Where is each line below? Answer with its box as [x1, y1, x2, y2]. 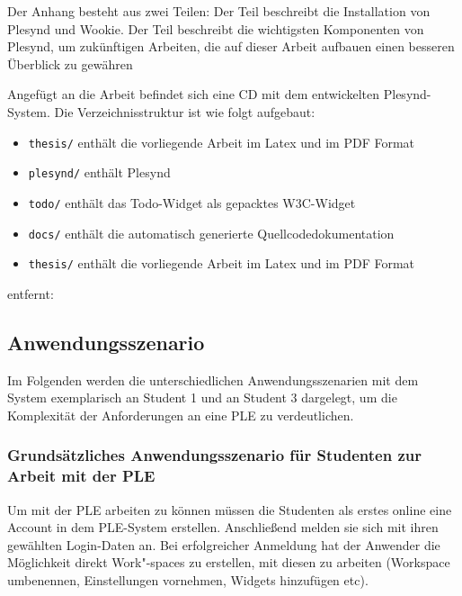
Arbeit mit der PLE [7, 465, 155, 487]
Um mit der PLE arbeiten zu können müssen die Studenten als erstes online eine [7, 500, 452, 519]
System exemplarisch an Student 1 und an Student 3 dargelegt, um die [7, 388, 397, 407]
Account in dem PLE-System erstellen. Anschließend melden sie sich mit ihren [7, 518, 439, 537]
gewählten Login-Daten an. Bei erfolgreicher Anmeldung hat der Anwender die [7, 535, 440, 554]
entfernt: [7, 284, 54, 303]
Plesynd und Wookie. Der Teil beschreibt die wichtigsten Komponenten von [7, 19, 424, 38]
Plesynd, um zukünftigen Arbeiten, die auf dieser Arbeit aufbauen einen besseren [7, 37, 455, 56]
